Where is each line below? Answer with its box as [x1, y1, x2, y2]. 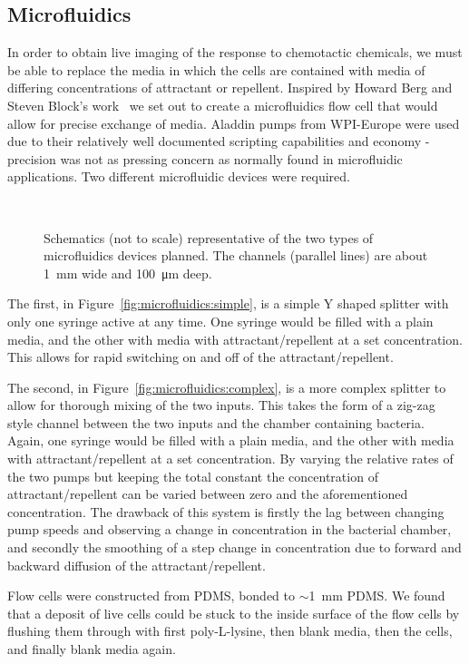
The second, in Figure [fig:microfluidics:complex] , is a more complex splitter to [7, 377, 446, 396]
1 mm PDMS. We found [308, 586, 445, 605]
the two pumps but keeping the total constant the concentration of [7, 466, 378, 485]
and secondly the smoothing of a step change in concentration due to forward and [7, 538, 462, 557]
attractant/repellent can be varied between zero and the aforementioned [7, 484, 408, 503]
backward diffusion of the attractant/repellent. [7, 555, 266, 574]
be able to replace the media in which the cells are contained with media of [7, 60, 425, 79]
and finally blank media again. [7, 640, 176, 659]
